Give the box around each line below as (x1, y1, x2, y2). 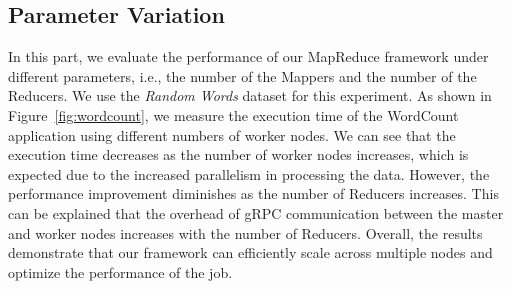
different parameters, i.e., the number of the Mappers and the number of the (8, 65, 477, 86)
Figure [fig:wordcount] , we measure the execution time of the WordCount (8, 104, 459, 125)
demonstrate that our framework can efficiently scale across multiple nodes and (8, 242, 493, 263)
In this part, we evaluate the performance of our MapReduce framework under (8, 46, 489, 67)
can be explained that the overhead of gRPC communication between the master (8, 202, 504, 223)
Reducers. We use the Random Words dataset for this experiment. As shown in (8, 85, 492, 106)
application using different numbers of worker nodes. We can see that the (8, 124, 456, 145)
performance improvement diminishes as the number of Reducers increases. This (8, 183, 499, 204)
